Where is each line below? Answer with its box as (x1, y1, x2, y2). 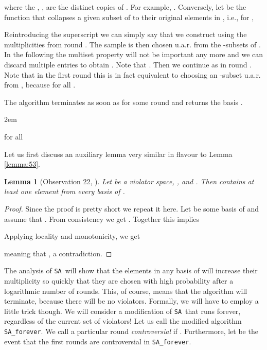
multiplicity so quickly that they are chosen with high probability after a (4, 275, 234, 286)
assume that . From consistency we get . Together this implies (4, 213, 200, 224)
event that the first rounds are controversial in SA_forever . (4, 336, 191, 346)
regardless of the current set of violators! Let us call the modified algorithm (4, 316, 242, 326)
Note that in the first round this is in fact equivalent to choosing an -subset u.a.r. (4, 69, 261, 80)
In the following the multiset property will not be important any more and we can (4, 49, 263, 60)
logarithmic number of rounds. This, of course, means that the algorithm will (4, 285, 247, 296)
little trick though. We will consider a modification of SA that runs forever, (4, 305, 241, 316)
